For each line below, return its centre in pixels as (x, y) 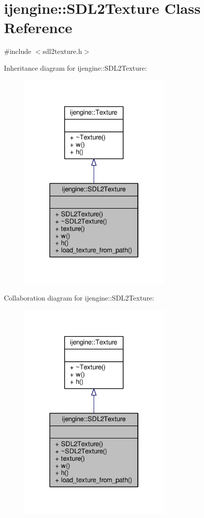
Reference (38, 27)
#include (18, 51)
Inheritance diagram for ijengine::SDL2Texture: (75, 67)
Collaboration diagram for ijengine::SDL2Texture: (79, 298)
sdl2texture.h (62, 51)
